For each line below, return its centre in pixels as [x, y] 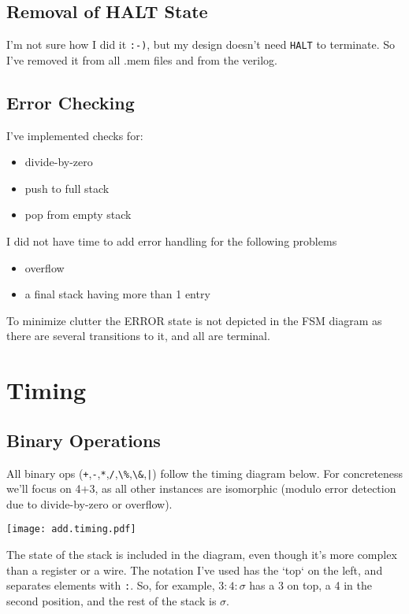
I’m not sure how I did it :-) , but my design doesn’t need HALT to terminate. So [201, 44]
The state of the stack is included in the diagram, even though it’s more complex [202, 555]
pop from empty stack [78, 215]
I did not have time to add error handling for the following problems [172, 241]
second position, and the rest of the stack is [112, 600]
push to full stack [67, 188]
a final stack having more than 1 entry [117, 294]
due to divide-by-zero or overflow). [89, 503]
